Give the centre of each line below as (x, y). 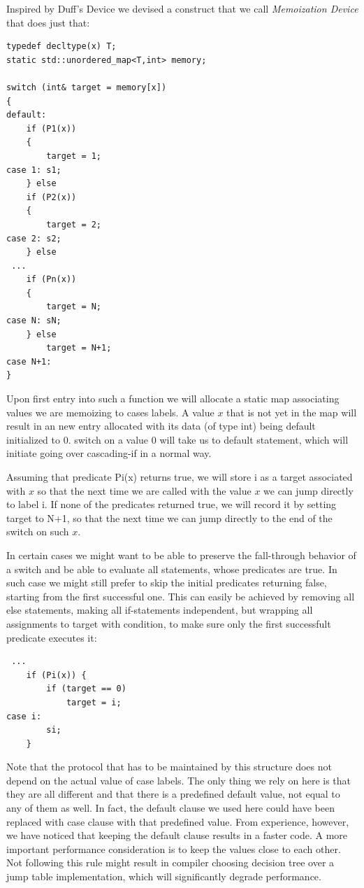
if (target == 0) (86, 689)
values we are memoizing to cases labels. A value (110, 412)
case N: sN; (34, 321)
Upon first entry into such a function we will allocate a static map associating (173, 399)
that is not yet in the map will (292, 412)
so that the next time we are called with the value (144, 490)
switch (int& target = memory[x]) (87, 87)
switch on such (38, 531)
